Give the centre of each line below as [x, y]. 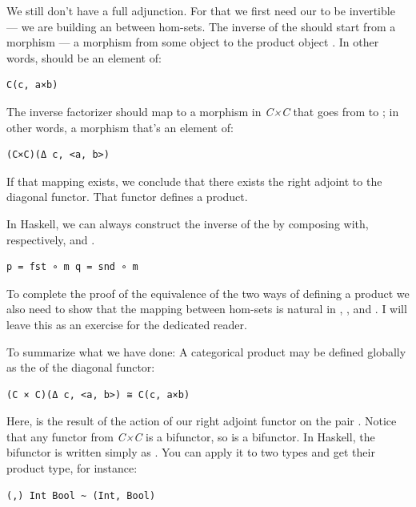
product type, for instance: [72, 468]
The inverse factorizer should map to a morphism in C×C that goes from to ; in [203, 111]
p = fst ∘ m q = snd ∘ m [72, 267]
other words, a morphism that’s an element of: [120, 127]
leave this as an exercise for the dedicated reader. [127, 324]
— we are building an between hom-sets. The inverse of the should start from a [201, 26]
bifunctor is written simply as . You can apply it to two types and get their [191, 452]
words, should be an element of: [84, 57]
